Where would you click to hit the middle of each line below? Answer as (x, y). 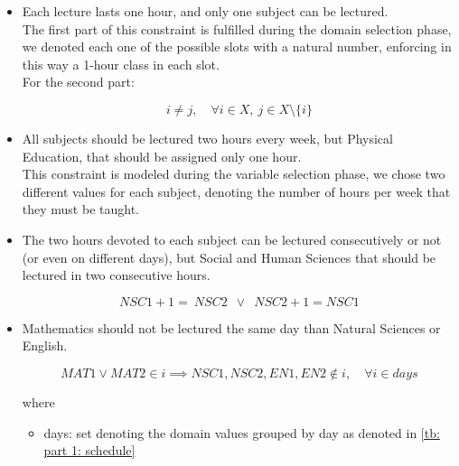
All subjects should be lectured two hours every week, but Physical (207, 138)
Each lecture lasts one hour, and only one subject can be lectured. (205, 11)
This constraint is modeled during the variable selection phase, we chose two (234, 174)
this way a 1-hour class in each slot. (121, 64)
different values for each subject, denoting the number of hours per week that (236, 191)
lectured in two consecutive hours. (116, 275)
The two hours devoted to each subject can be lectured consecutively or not (232, 239)
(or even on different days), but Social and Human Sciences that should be (229, 257)
